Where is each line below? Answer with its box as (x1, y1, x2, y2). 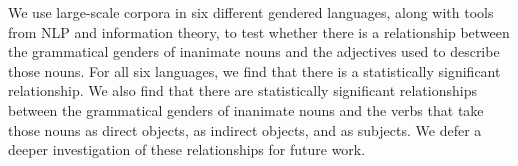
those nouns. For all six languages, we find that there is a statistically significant (8, 60, 501, 81)
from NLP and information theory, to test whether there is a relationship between (8, 21, 510, 42)
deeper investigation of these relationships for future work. (8, 139, 366, 160)
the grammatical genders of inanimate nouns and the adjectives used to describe (8, 41, 500, 62)
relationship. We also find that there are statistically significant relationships (8, 80, 477, 101)
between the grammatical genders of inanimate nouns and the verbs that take (8, 99, 484, 120)
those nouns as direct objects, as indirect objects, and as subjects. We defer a (8, 119, 482, 140)
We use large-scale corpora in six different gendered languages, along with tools (8, 2, 494, 22)
